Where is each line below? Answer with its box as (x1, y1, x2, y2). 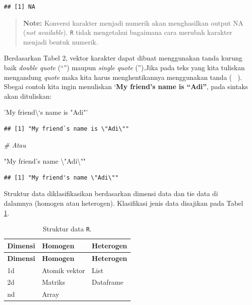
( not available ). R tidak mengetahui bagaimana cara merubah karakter (23, 27, 233, 37)
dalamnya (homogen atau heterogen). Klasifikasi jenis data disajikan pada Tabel (4, 198, 243, 208)
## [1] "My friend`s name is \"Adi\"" (4, 125, 129, 132)
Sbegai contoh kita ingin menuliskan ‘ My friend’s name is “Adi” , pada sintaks (4, 81, 248, 91)
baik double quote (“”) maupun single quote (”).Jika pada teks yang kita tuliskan (4, 62, 245, 73)
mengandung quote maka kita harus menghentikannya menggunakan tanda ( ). (4, 72, 242, 82)
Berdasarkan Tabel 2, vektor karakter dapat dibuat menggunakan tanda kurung (4, 53, 242, 63)
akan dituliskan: (4, 91, 52, 101)
